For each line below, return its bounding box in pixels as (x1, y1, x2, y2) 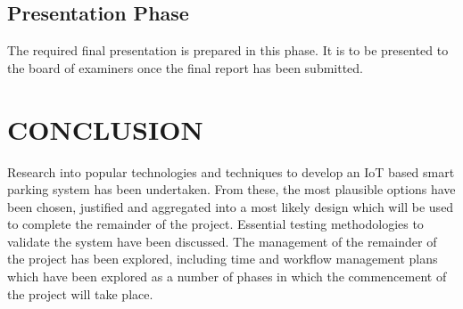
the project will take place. (7, 284, 153, 303)
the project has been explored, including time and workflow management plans (7, 249, 438, 268)
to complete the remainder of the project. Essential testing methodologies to (7, 215, 424, 233)
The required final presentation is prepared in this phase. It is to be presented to (7, 41, 449, 60)
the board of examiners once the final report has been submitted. (7, 58, 364, 77)
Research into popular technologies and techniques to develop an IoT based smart (7, 162, 455, 181)
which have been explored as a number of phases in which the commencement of (7, 267, 447, 286)
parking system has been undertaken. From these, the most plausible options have (7, 180, 456, 199)
